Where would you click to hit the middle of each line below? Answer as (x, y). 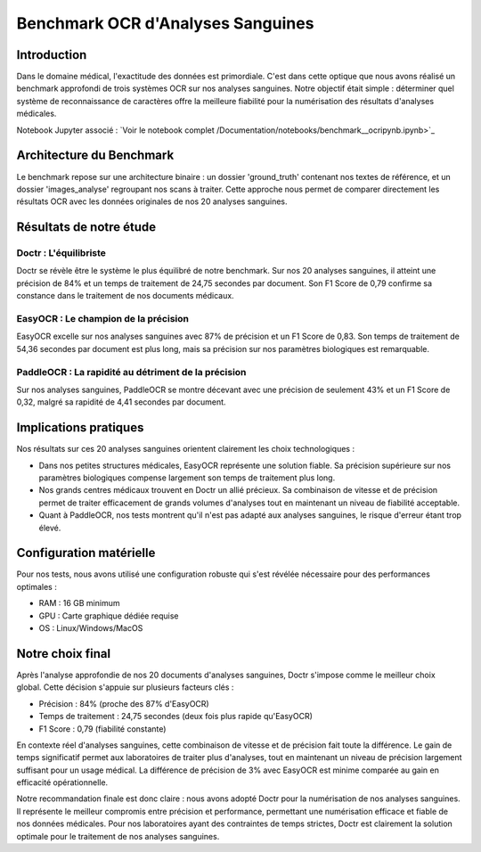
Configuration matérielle (86, 553)
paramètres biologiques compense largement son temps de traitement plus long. (187, 478)
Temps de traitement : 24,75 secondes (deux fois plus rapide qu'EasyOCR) (176, 717)
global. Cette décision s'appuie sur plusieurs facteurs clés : (125, 687)
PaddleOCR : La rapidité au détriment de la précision (131, 372)
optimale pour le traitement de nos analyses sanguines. (118, 836)
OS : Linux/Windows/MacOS (91, 628)
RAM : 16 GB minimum (79, 603)
